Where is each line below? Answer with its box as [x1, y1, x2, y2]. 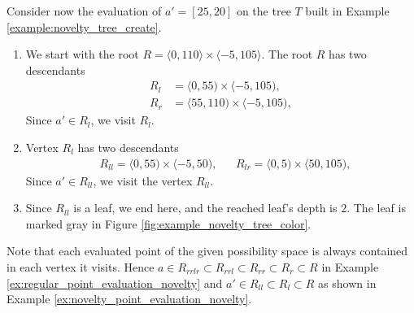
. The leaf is [346, 199, 406, 216]
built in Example [305, 2, 390, 19]
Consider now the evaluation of [7, 2, 162, 19]
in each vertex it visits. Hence [7, 259, 155, 276]
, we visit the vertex [93, 172, 193, 189]
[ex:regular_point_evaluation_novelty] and [7, 274, 223, 291]
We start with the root [25, 46, 139, 63]
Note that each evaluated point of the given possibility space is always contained [7, 242, 408, 259]
